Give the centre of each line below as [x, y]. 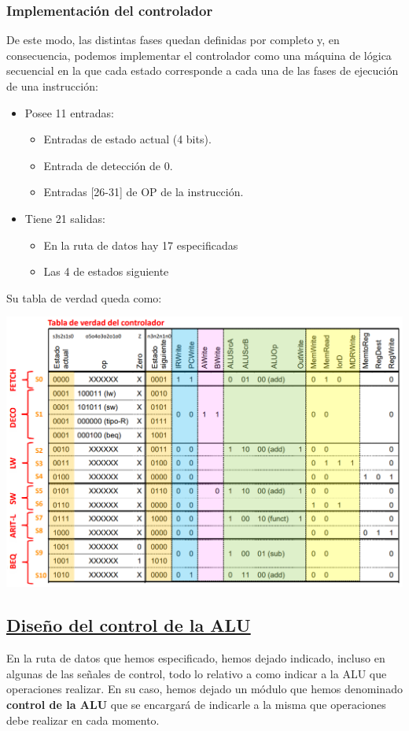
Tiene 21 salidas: [65, 218]
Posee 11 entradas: [69, 112]
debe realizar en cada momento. [83, 720]
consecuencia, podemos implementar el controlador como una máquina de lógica [199, 55]
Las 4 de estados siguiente [106, 271]
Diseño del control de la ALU [129, 625]
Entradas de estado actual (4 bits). [127, 139]
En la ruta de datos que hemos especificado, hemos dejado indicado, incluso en [196, 658]
